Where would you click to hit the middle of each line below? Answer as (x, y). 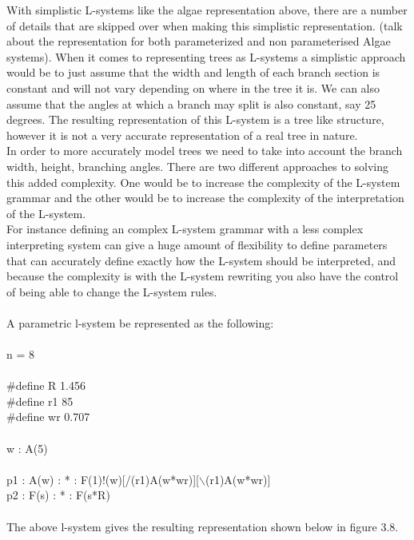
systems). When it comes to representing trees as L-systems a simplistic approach (206, 56)
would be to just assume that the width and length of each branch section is (193, 72)
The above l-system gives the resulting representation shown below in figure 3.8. (203, 526)
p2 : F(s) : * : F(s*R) (58, 495)
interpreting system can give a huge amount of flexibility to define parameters (197, 244)
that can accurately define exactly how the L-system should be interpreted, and (201, 260)
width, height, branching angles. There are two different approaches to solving (197, 166)
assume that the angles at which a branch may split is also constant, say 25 (191, 103)
